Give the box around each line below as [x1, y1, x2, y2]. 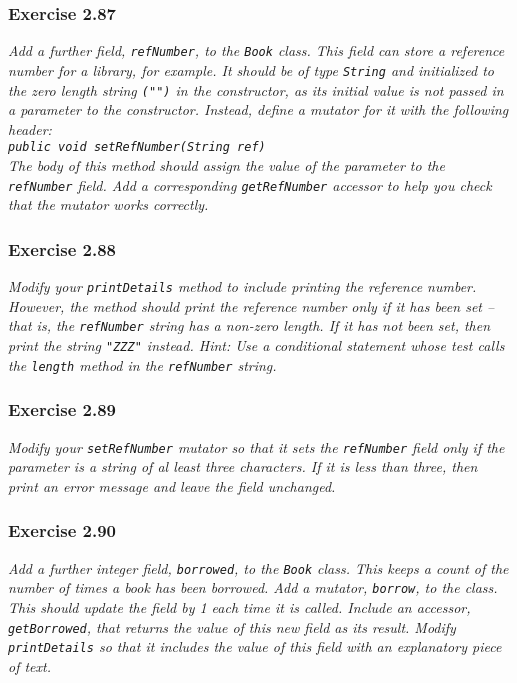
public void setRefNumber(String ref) [8, 140, 266, 155]
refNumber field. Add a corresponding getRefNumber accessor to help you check [8, 174, 492, 195]
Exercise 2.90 [8, 518, 117, 543]
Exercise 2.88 [8, 236, 117, 261]
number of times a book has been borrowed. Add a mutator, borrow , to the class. [8, 577, 498, 598]
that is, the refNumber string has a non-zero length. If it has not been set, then [8, 315, 491, 336]
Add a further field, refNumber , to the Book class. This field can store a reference [8, 40, 505, 61]
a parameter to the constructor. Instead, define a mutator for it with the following [8, 99, 509, 120]
